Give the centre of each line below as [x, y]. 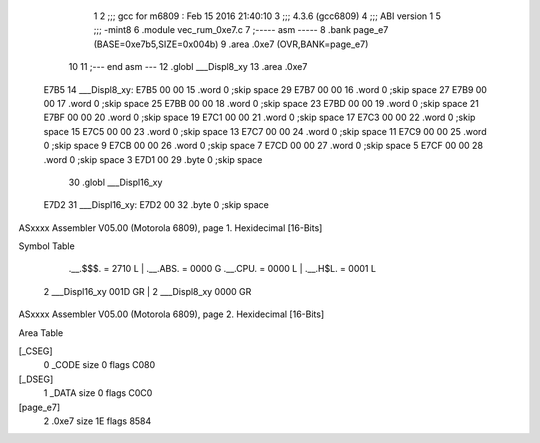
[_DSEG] [36, 379]
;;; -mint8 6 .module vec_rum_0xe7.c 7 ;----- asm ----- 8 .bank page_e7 [241, 30]
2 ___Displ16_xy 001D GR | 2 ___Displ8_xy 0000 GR [147, 291]
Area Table [41, 332]
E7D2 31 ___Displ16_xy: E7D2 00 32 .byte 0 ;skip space [156, 205]
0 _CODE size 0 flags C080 [99, 365]
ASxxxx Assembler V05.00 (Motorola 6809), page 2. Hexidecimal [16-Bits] [171, 314]
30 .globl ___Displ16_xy [115, 182]
